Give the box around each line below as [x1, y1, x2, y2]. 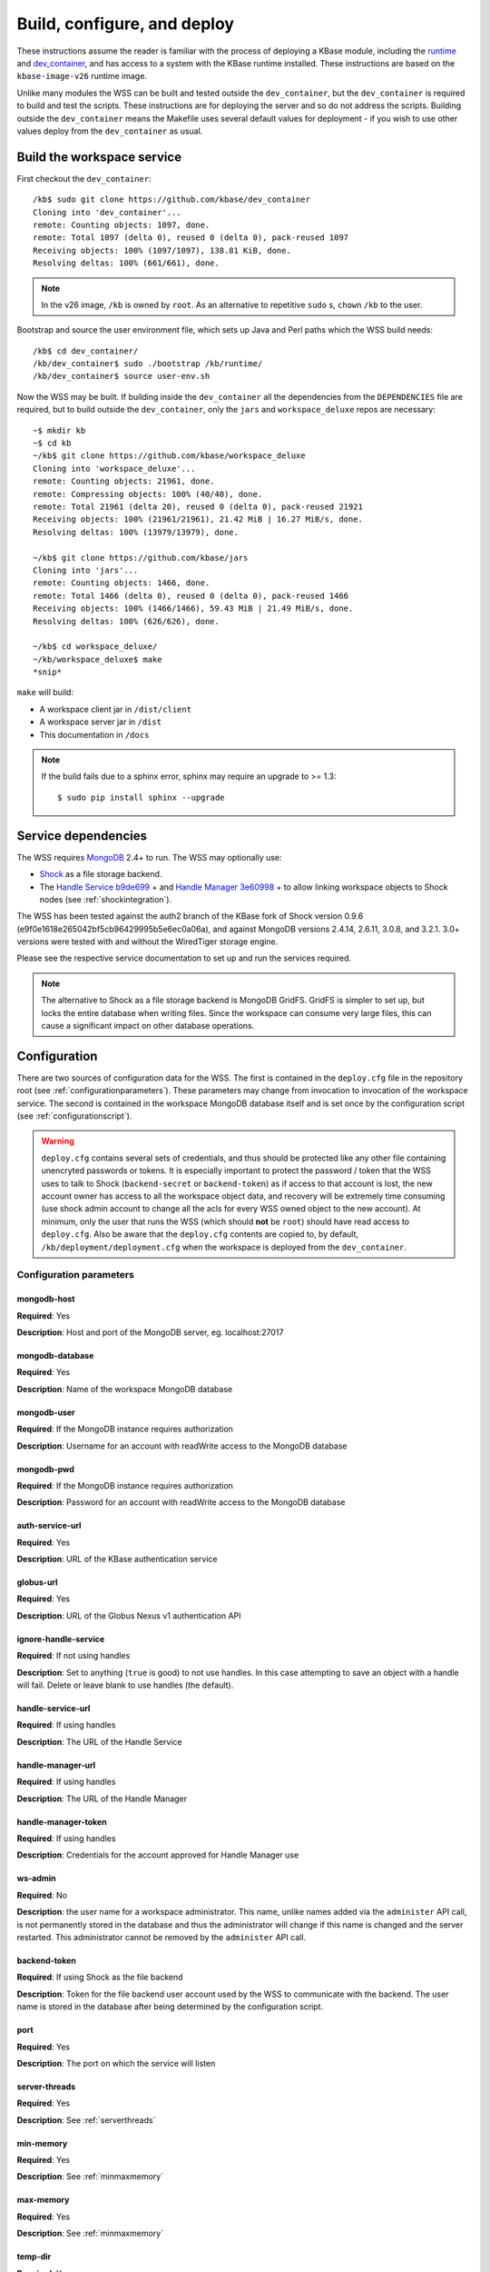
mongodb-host [16, 1293, 75, 1304]
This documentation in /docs [39, 729, 150, 740]
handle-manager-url [16, 1759, 96, 1770]
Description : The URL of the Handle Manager [16, 1793, 188, 1804]
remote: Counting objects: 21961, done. [33, 476, 215, 486]
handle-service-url [16, 1703, 91, 1714]
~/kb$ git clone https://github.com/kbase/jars [33, 553, 249, 563]
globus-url [16, 1577, 58, 1588]
